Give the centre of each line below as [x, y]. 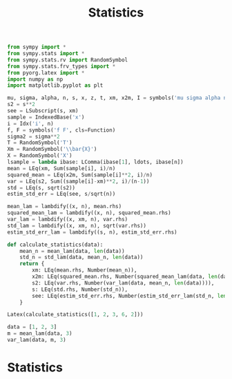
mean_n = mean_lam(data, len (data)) [72, 251]
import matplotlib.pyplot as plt [55, 85]
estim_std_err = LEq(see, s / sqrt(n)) [61, 194]
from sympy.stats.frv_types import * [61, 66]
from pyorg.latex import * [46, 73]
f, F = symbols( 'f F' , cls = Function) [61, 130]
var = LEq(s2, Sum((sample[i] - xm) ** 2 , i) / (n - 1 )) [78, 181]
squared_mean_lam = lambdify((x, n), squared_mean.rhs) [89, 213]
